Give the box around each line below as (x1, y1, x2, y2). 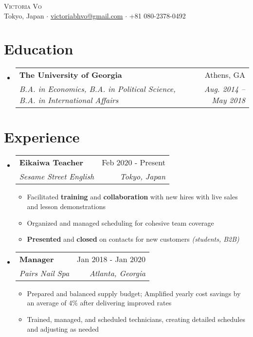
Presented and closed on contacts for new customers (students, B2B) (27, 234, 239, 244)
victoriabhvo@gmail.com (50, 10, 123, 20)
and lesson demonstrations (27, 201, 106, 212)
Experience (4, 126, 80, 146)
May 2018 (212, 94, 245, 106)
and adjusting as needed (27, 323, 99, 334)
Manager (19, 253, 54, 265)
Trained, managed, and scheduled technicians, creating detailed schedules (27, 314, 245, 324)
